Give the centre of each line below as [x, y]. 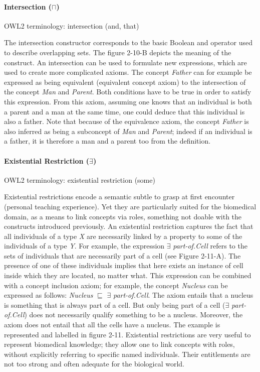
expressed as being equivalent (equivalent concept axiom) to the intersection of [125, 82]
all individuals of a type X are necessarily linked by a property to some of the [123, 236]
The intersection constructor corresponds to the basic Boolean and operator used [128, 42]
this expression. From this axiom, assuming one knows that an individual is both [128, 101]
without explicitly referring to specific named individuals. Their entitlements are [127, 354]
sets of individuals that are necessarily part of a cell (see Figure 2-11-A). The [122, 255]
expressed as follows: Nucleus [49, 295]
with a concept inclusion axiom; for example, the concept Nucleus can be [116, 285]
